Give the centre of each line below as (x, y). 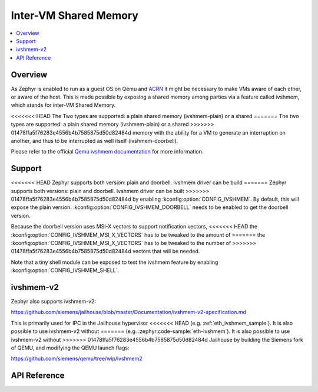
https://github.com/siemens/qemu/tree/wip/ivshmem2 (77, 359)
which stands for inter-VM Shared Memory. (63, 105)
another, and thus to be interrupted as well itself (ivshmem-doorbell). (95, 141)
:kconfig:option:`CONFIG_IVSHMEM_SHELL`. (65, 270)
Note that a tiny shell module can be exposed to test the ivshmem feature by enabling (115, 262)
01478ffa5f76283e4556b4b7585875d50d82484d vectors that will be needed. (105, 251)
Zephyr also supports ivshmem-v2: (54, 302)
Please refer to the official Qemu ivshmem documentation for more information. (107, 152)
